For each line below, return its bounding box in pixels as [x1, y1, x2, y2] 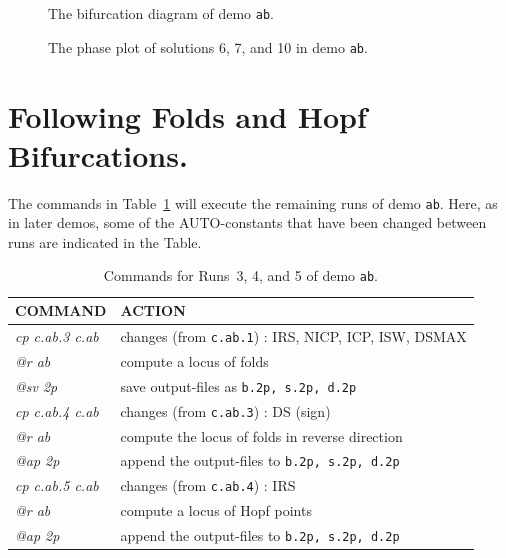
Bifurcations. [8, 134, 188, 175]
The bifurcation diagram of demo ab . [48, 3, 274, 23]
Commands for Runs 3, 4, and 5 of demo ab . [103, 265, 378, 286]
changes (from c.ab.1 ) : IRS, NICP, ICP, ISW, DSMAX [120, 325, 467, 346]
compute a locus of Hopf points [120, 500, 312, 521]
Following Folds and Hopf [8, 95, 367, 136]
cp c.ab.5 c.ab [15, 475, 99, 496]
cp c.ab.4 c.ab [15, 400, 99, 421]
